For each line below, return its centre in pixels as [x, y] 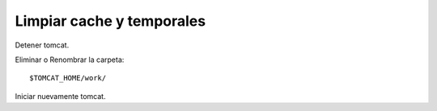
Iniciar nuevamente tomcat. [60, 96]
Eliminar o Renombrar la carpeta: [70, 60]
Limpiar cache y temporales [110, 21]
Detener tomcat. [42, 45]
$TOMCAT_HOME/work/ [68, 78]
